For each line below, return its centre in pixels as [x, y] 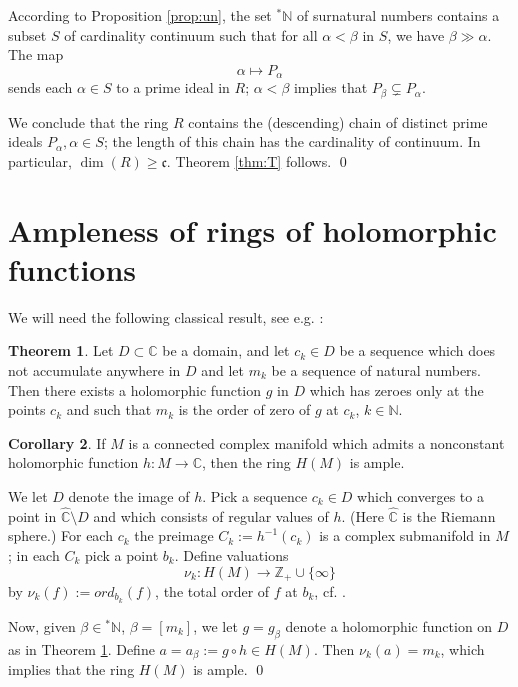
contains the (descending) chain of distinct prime [338, 121]
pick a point [121, 554]
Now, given [42, 625]
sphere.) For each [60, 535]
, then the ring [246, 462]
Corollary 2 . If [57, 442]
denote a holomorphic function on [389, 625]
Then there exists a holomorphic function [135, 389]
